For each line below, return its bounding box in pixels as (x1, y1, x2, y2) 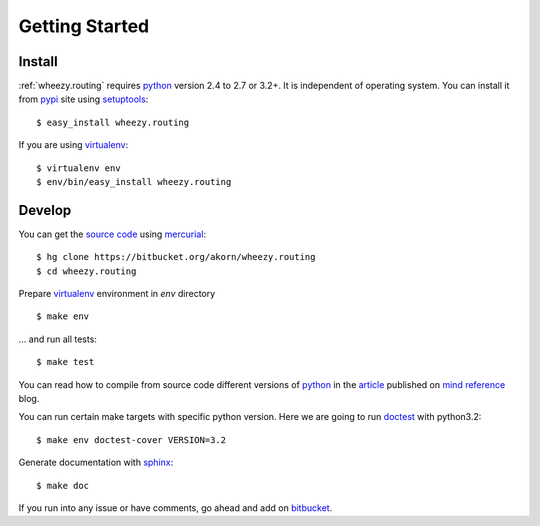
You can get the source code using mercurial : (18, 228, 207, 240)
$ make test (36, 356, 95, 368)
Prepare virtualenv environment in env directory (18, 288, 216, 300)
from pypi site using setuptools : (18, 93, 149, 105)
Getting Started (18, 15, 150, 37)
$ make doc (36, 480, 90, 491)
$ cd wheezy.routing (36, 265, 137, 277)
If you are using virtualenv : (18, 139, 129, 151)
